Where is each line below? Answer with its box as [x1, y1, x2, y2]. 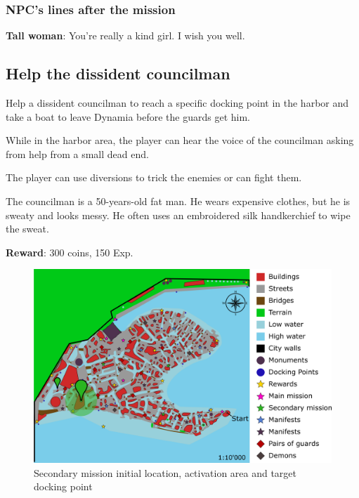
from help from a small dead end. [6, 146, 149, 161]
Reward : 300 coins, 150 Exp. [6, 244, 133, 259]
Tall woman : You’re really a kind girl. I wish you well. [6, 28, 245, 43]
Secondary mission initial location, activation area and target [34, 465, 297, 480]
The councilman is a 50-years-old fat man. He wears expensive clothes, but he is [6, 193, 351, 208]
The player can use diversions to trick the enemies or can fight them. [6, 170, 302, 185]
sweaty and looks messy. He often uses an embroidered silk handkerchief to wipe [6, 207, 351, 222]
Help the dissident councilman [6, 63, 230, 84]
